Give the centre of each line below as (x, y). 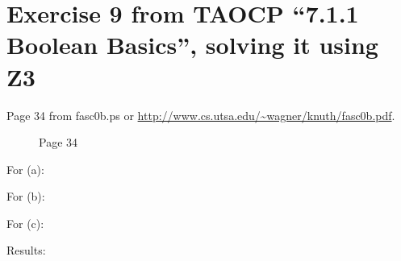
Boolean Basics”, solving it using (192, 45)
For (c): (25, 223)
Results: (26, 250)
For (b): (26, 196)
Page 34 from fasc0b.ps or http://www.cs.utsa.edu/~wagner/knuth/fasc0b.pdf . (201, 115)
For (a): (25, 169)
